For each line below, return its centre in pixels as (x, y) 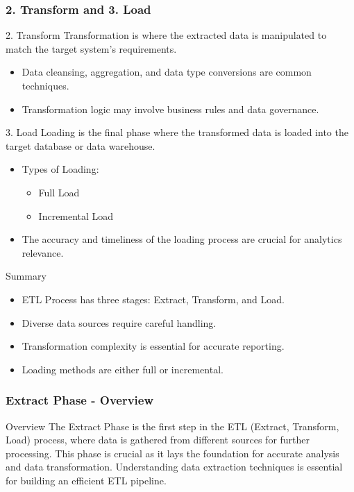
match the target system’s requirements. (91, 48)
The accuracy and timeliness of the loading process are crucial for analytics (182, 239)
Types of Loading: (60, 169)
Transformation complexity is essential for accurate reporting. (153, 346)
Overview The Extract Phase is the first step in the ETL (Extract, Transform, (172, 426)
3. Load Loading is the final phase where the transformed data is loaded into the (177, 132)
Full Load (59, 192)
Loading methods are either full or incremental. (123, 369)
